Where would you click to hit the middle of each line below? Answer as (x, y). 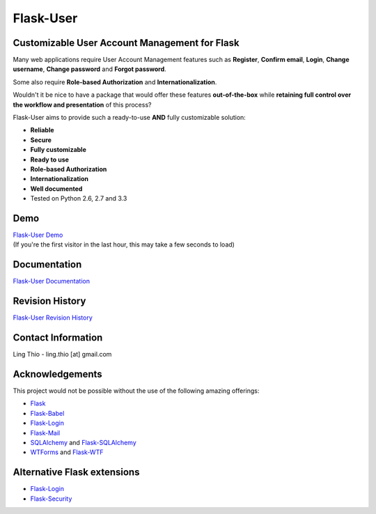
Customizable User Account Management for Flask (126, 43)
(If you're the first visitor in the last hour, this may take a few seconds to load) (124, 244)
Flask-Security (51, 499)
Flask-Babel (47, 413)
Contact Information (58, 338)
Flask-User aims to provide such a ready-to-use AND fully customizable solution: (130, 118)
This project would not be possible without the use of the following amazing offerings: (136, 391)
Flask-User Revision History (53, 318)
